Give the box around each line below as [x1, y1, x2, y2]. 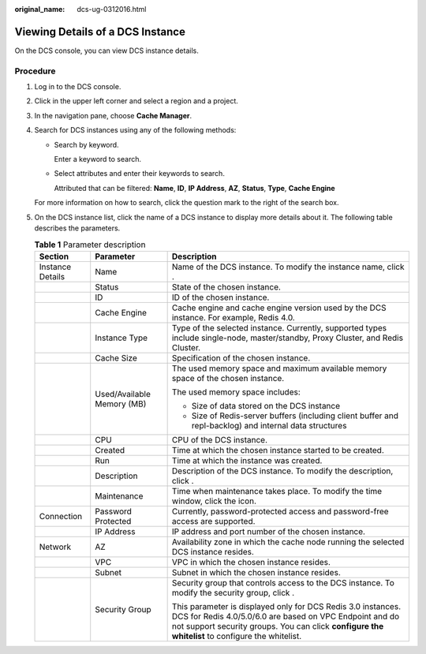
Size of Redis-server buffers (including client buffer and [191, 410, 398, 421]
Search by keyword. [54, 140, 119, 149]
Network [39, 541, 72, 552]
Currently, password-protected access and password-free [171, 506, 390, 517]
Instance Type [95, 332, 148, 343]
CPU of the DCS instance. [171, 434, 268, 445]
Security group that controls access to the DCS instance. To [171, 577, 394, 588]
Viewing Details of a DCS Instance [14, 24, 185, 39]
